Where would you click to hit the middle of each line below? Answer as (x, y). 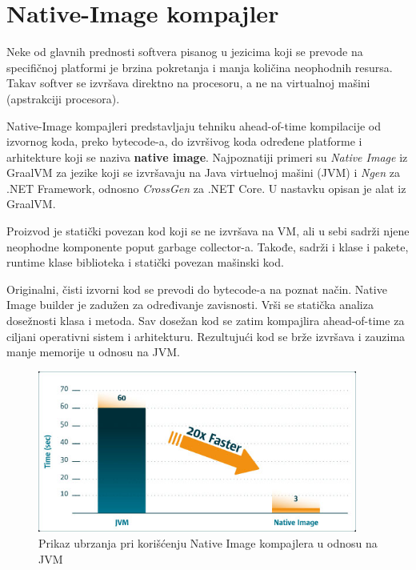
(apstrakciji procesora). (63, 98)
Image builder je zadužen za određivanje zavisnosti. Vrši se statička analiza (190, 305)
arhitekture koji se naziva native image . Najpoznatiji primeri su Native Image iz (207, 157)
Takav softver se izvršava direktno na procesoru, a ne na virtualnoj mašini (188, 83)
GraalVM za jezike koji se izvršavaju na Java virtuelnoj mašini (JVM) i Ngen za (204, 173)
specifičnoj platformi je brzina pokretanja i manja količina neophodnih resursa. (200, 67)
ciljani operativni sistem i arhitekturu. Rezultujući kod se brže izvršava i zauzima (206, 336)
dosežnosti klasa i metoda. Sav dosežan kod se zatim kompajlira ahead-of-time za (206, 321)
